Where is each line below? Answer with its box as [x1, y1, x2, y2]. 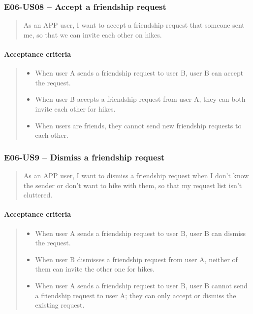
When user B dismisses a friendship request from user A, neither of [35, 254, 238, 264]
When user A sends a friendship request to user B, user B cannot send [35, 280, 248, 290]
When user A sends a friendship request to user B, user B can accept [35, 68, 244, 78]
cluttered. [23, 190, 53, 200]
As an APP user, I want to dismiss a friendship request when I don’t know [23, 170, 249, 180]
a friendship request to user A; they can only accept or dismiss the [35, 290, 236, 300]
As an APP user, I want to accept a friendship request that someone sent [23, 20, 245, 30]
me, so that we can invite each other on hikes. [23, 29, 162, 39]
